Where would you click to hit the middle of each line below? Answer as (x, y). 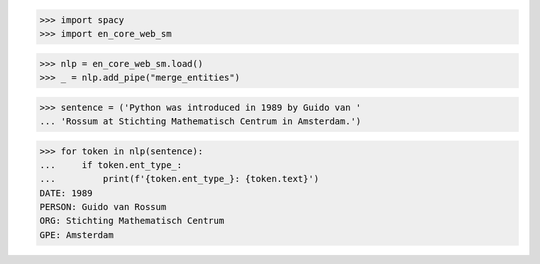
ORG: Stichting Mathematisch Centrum (132, 221)
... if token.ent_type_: (111, 164)
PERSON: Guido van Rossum (103, 207)
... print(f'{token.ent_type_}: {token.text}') (179, 179)
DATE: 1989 (66, 193)
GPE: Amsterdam (76, 234)
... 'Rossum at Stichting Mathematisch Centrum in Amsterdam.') (200, 121)
